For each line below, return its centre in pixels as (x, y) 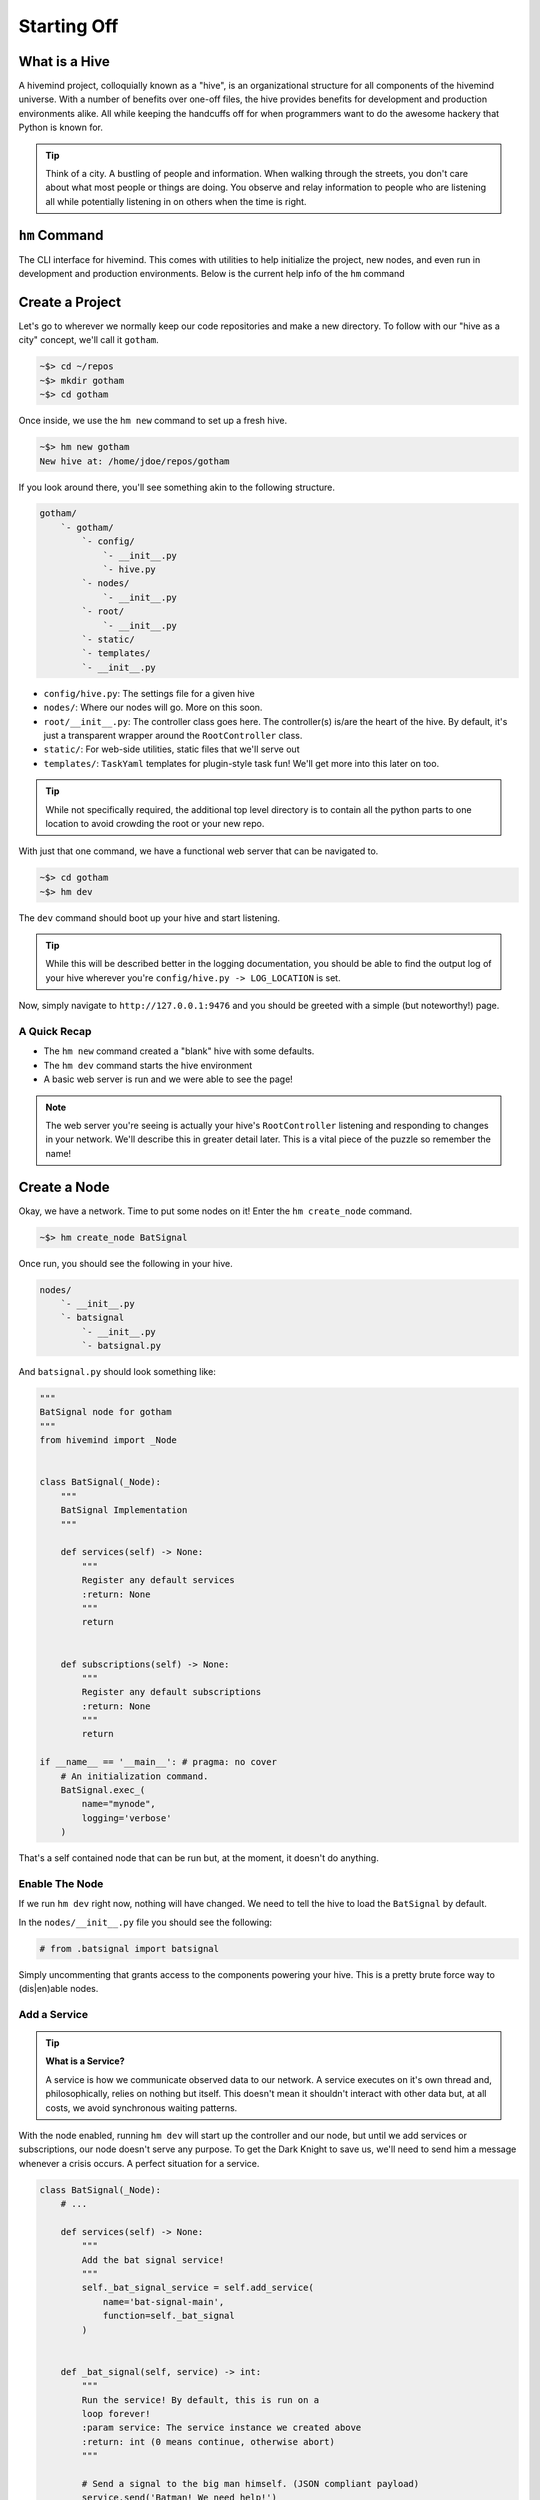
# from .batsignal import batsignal (129, 1948)
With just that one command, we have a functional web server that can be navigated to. (198, 851)
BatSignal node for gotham (105, 1412)
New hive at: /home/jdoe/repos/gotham (134, 461)
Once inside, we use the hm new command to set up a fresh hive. (153, 421)
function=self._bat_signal (168, 2316)
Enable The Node (61, 1883)
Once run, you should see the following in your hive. (126, 1263)
